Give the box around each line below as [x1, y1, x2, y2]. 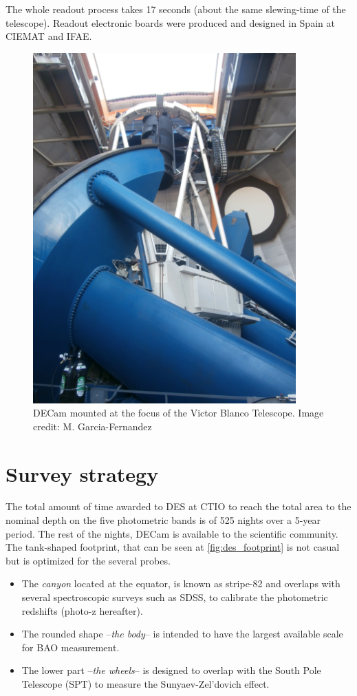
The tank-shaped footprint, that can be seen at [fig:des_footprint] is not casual [6, 540, 340, 554]
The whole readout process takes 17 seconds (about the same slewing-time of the [6, 2, 346, 16]
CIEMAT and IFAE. [6, 29, 92, 43]
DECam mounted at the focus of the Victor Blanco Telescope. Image [33, 405, 324, 420]
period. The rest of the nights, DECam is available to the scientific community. [6, 526, 338, 540]
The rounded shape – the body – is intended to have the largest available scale [21, 626, 343, 641]
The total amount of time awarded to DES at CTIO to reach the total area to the [6, 499, 351, 514]
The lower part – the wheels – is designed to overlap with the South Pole [21, 663, 321, 677]
